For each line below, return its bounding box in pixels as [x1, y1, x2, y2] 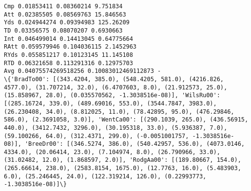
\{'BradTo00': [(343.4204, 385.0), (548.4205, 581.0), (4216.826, [4, 75, 224, 83]
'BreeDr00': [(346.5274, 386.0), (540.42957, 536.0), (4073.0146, [24, 140, 245, 148]
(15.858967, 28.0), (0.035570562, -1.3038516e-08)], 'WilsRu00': [4, 92, 220, 99]
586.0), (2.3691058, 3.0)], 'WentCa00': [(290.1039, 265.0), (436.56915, [4, 116, 249, 123]
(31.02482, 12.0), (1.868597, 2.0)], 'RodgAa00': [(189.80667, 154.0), [4, 156, 241, 164]
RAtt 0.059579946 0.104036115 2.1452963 [4, 43, 137, 51]
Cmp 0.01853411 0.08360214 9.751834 [4, 3, 123, 10]
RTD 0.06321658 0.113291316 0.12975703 [4, 59, 133, 67]
